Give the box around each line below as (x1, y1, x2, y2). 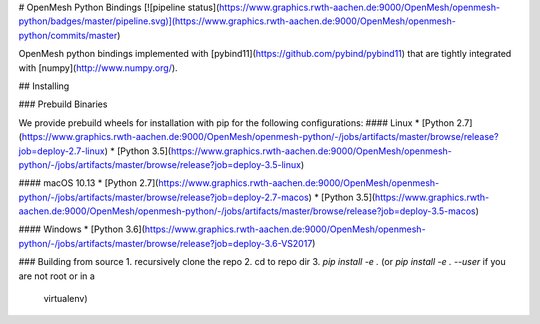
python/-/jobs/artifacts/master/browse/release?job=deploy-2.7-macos (18, 191, 309, 203)
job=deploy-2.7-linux (18, 145, 105, 157)
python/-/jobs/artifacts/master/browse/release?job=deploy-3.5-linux (18, 158, 302, 170)
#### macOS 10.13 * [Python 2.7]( (18, 177, 159, 189)
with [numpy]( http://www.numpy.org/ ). (18, 61, 179, 74)
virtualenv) (43, 293, 89, 305)
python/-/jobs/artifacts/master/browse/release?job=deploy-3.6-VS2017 (18, 237, 313, 249)
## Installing (18, 80, 70, 92)
